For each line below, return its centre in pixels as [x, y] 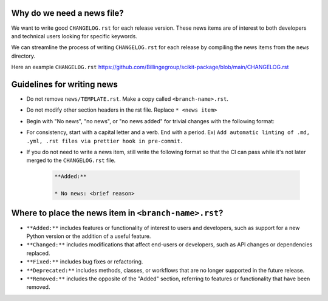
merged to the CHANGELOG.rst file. [71, 160]
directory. [23, 56]
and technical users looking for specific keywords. [74, 36]
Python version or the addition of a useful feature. [89, 236]
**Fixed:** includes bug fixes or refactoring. [85, 262]
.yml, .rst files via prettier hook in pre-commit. [105, 141]
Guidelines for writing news [65, 84]
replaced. [38, 253]
